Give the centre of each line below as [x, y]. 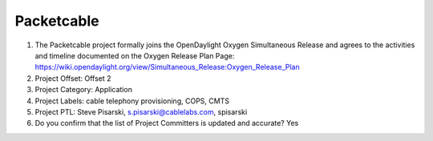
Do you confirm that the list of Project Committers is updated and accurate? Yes [167, 123]
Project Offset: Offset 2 [73, 78]
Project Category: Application [83, 90]
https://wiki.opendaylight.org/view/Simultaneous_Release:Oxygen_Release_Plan [167, 67]
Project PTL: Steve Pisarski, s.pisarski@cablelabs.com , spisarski [141, 111]
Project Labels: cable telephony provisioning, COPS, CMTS [132, 101]
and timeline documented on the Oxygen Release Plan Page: [135, 55]
